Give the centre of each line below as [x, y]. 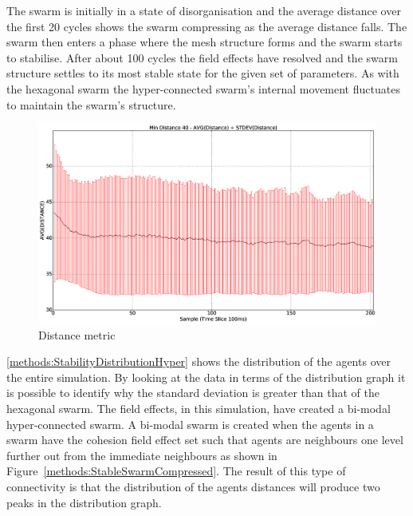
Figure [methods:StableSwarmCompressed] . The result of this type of [176, 471]
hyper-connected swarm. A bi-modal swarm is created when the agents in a [190, 424]
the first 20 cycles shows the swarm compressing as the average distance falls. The [207, 26]
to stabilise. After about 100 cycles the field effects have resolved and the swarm [202, 57]
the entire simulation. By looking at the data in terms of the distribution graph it [206, 377]
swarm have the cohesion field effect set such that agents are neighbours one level [205, 440]
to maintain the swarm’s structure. [91, 104]
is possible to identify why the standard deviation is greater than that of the [193, 393]
